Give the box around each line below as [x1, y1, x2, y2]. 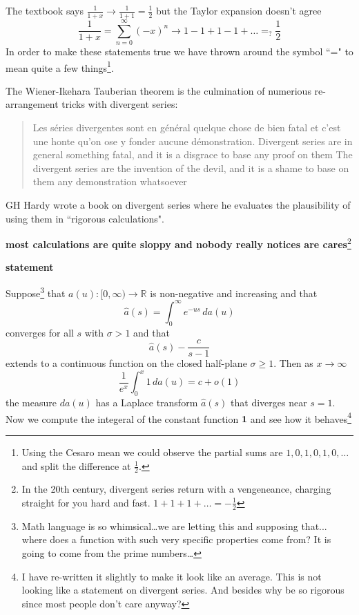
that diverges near [231, 395, 307, 410]
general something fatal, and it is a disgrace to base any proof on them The [32, 147, 353, 162]
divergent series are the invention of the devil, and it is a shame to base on [32, 160, 349, 175]
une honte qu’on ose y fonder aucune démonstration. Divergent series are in [32, 133, 353, 148]
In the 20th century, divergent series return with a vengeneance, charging [21, 482, 331, 496]
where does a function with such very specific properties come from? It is [21, 532, 331, 547]
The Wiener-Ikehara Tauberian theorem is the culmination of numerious [6, 83, 311, 97]
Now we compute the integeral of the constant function [6, 411, 239, 426]
